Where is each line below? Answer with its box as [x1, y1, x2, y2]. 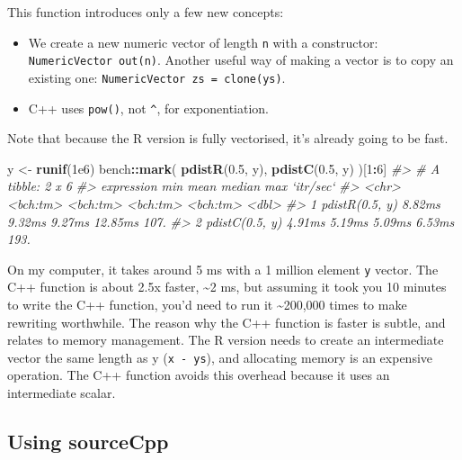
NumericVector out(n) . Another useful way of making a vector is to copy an [28, 50, 454, 69]
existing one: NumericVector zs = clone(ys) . [28, 68, 286, 86]
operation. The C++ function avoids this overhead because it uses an [7, 365, 390, 384]
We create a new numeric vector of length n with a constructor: [28, 32, 378, 51]
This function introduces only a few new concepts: [7, 3, 284, 21]
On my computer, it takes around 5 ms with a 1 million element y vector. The [7, 259, 439, 278]
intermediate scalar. [7, 383, 116, 402]
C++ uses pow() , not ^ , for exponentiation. [28, 98, 269, 117]
